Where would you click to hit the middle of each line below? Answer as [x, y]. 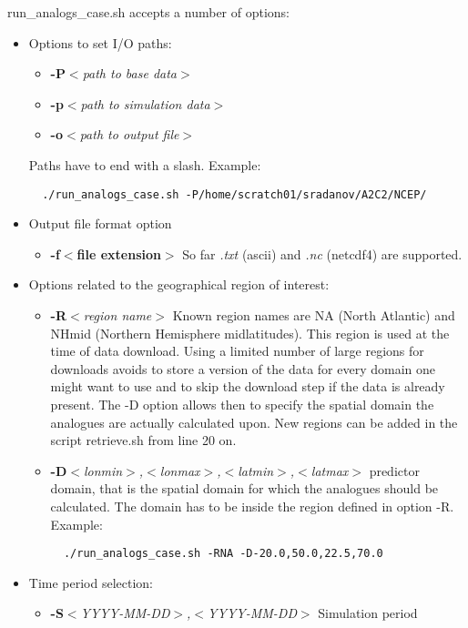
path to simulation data [145, 103]
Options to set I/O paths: [100, 42]
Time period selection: [91, 582]
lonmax [180, 470]
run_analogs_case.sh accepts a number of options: [149, 12]
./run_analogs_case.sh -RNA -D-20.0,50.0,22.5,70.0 [223, 554]
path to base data [130, 73]
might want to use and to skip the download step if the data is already [248, 386]
